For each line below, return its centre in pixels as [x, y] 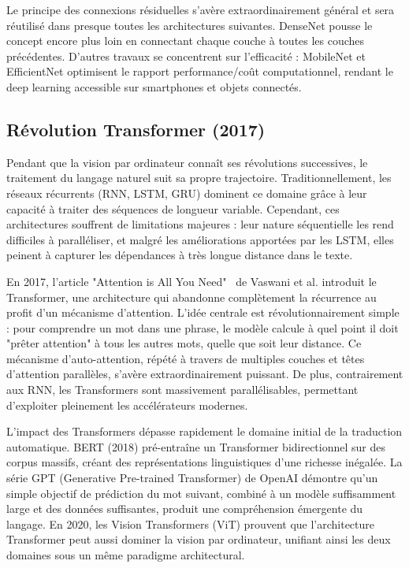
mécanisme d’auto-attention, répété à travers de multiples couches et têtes [186, 358]
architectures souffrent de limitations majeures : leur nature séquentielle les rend [200, 224]
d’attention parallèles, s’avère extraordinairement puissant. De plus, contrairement [205, 374]
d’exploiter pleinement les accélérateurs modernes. [127, 405]
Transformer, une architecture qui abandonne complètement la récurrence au [191, 297]
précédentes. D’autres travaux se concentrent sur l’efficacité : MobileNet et [186, 56]
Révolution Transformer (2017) [136, 129]
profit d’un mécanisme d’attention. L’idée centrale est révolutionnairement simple [203, 312]
